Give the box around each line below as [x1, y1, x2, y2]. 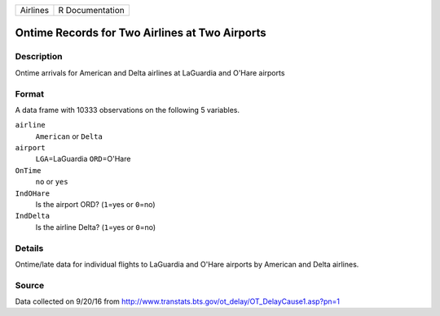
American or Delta [35, 131, 103, 141]
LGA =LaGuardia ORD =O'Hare [35, 154, 131, 164]
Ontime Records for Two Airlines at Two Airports [15, 26, 266, 40]
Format [15, 88, 45, 99]
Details [15, 242, 44, 253]
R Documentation [58, 5, 125, 15]
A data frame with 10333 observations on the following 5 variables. [15, 105, 240, 115]
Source [15, 279, 45, 291]
